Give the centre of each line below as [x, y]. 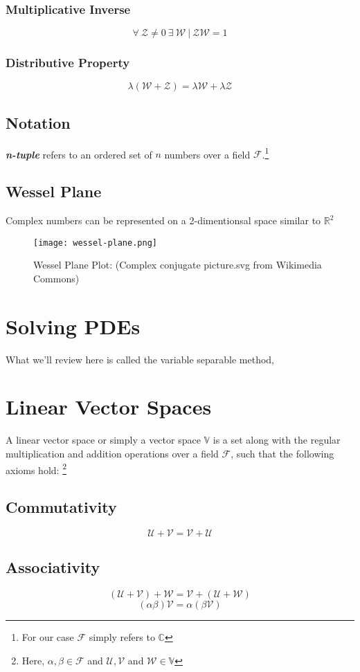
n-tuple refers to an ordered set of [79, 154]
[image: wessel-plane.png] [95, 243]
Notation [38, 122]
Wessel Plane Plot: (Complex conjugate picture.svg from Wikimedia [178, 265]
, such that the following [282, 453]
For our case [48, 637]
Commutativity [61, 507]
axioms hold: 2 [36, 469]
